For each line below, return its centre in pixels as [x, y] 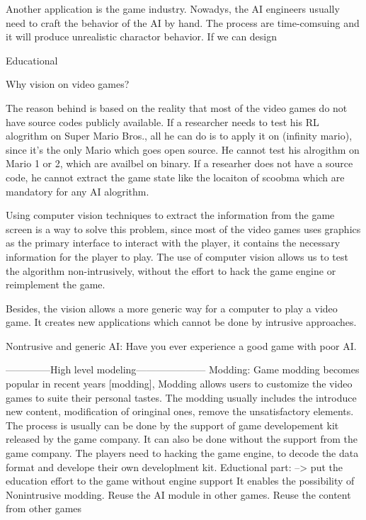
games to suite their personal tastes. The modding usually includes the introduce [181, 397]
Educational [32, 60]
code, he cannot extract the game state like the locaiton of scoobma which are [175, 177]
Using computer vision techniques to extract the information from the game [170, 215]
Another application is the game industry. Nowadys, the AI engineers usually [173, 9]
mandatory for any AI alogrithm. [78, 191]
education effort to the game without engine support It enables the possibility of [180, 481]
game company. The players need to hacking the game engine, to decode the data [182, 453]
